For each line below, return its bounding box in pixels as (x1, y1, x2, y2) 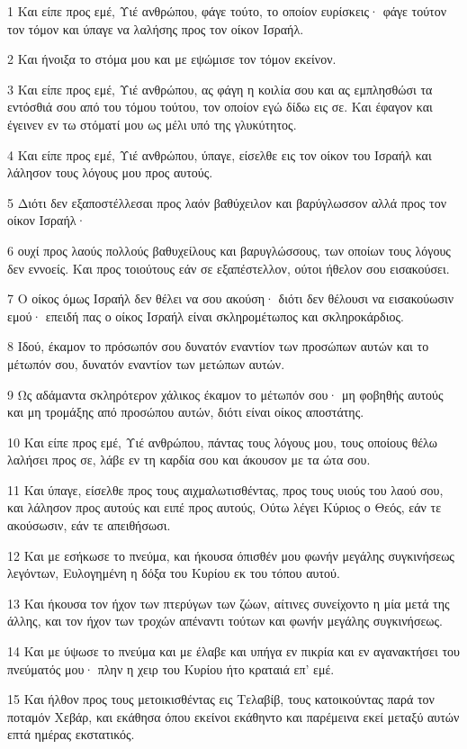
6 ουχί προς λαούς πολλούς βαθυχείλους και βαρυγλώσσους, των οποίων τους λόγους (7, 240, 451, 259)
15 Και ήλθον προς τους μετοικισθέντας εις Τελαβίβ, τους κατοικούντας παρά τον (7, 690, 435, 708)
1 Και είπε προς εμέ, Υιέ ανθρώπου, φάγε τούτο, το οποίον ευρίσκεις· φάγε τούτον (7, 2, 447, 20)
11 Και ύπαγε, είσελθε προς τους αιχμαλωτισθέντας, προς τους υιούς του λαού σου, (7, 480, 444, 499)
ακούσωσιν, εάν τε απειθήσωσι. (7, 516, 171, 535)
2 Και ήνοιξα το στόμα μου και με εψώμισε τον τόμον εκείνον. (7, 50, 337, 68)
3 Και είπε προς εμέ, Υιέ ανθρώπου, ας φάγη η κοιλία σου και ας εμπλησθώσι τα (7, 79, 433, 98)
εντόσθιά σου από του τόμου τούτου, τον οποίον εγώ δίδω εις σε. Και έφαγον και (7, 97, 433, 116)
